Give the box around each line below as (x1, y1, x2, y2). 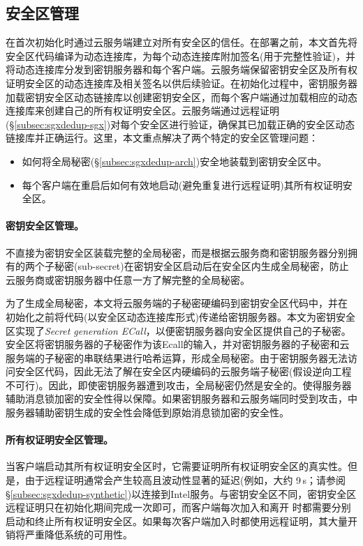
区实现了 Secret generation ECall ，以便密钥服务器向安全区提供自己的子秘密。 (6, 323, 351, 338)
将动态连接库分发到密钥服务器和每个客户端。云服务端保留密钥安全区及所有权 (6, 62, 357, 77)
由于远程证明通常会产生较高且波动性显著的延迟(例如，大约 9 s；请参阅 (24, 473, 346, 487)
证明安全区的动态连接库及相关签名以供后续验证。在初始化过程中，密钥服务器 (6, 75, 357, 90)
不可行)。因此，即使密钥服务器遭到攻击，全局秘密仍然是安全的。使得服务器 (6, 377, 352, 392)
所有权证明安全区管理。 (6, 432, 113, 447)
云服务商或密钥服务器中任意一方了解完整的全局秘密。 (6, 272, 250, 287)
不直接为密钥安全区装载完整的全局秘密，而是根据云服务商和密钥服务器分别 (6, 245, 348, 259)
